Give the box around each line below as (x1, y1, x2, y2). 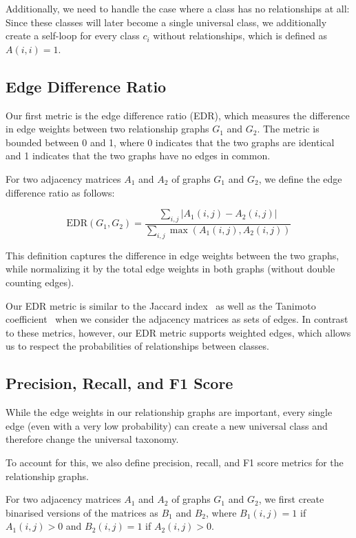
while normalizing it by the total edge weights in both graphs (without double (6, 261, 335, 276)
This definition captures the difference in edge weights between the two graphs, (6, 248, 339, 262)
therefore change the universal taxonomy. (6, 432, 179, 446)
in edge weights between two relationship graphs (6, 121, 209, 136)
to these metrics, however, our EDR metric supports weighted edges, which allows (6, 325, 351, 339)
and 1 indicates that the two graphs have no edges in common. (6, 148, 271, 163)
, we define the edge (258, 171, 342, 186)
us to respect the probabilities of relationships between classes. (6, 339, 269, 353)
